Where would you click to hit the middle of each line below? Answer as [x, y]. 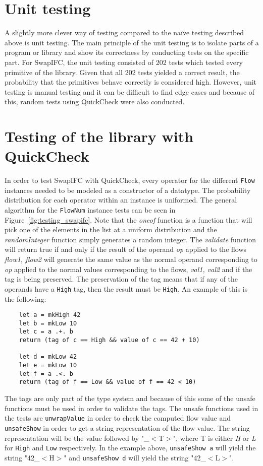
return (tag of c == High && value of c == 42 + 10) [109, 340]
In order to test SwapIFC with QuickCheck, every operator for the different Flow [130, 180]
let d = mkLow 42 [48, 357]
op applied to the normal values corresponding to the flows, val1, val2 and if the [128, 269]
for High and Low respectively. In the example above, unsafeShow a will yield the [130, 448]
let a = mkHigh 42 [50, 315]
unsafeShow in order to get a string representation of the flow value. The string [127, 427]
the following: [25, 298]
